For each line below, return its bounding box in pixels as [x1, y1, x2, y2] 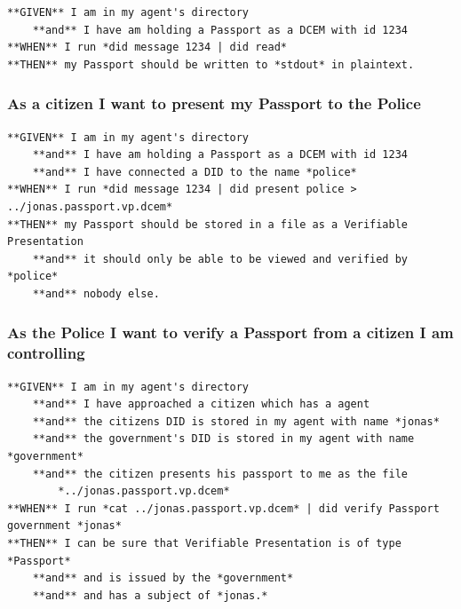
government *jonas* [7, 519, 122, 533]
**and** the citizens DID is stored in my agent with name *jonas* [32, 415, 440, 428]
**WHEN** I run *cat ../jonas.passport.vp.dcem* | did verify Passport [7, 502, 440, 515]
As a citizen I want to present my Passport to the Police [7, 92, 421, 115]
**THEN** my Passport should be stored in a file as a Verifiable [7, 217, 409, 231]
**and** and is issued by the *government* [32, 572, 294, 585]
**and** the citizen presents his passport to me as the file [32, 467, 409, 480]
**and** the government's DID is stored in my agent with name [32, 432, 415, 446]
